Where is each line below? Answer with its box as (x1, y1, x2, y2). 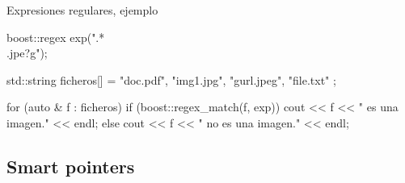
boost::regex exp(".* (6, 28, 105, 45)
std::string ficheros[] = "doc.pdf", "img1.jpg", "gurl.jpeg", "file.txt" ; (6, 71, 336, 88)
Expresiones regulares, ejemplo (6, 2, 158, 18)
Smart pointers (6, 153, 135, 178)
